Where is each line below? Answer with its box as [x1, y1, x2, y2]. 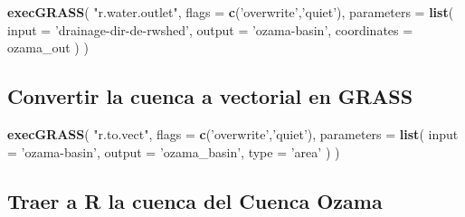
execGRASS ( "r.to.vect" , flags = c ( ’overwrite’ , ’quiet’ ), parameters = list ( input [7, 124, 459, 143]
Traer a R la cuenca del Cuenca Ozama [7, 186, 383, 214]
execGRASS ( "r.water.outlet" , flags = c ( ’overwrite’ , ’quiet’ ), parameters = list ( [7, 3, 454, 21]
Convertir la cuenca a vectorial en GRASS [7, 82, 413, 110]
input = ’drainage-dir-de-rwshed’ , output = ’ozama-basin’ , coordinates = [7, 20, 413, 39]
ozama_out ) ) [7, 38, 89, 57]
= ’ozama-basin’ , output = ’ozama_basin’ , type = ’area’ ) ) [7, 142, 340, 161]
